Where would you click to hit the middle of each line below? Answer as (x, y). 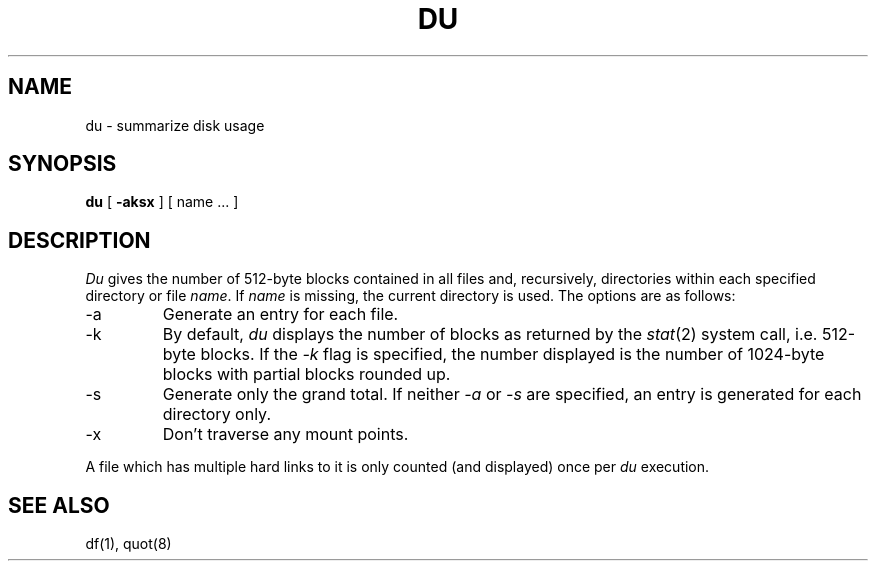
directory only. (217, 414)
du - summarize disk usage (175, 125)
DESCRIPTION (79, 240)
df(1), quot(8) (128, 544)
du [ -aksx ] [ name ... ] (162, 202)
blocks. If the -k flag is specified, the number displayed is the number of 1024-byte (512, 354)
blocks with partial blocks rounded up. (306, 374)
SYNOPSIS (62, 164)
